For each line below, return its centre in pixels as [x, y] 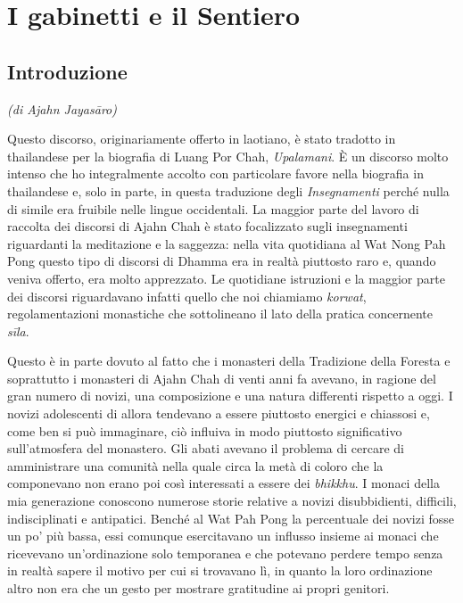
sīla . [18, 330]
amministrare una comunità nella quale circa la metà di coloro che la [195, 465]
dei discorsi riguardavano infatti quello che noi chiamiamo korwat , [187, 296]
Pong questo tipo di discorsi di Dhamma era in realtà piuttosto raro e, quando [222, 261]
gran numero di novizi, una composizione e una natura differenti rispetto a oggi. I [230, 396]
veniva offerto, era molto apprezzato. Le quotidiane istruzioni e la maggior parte [226, 278]
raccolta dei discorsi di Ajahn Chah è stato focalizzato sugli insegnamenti [207, 226]
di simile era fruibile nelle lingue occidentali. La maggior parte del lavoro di [213, 208]
